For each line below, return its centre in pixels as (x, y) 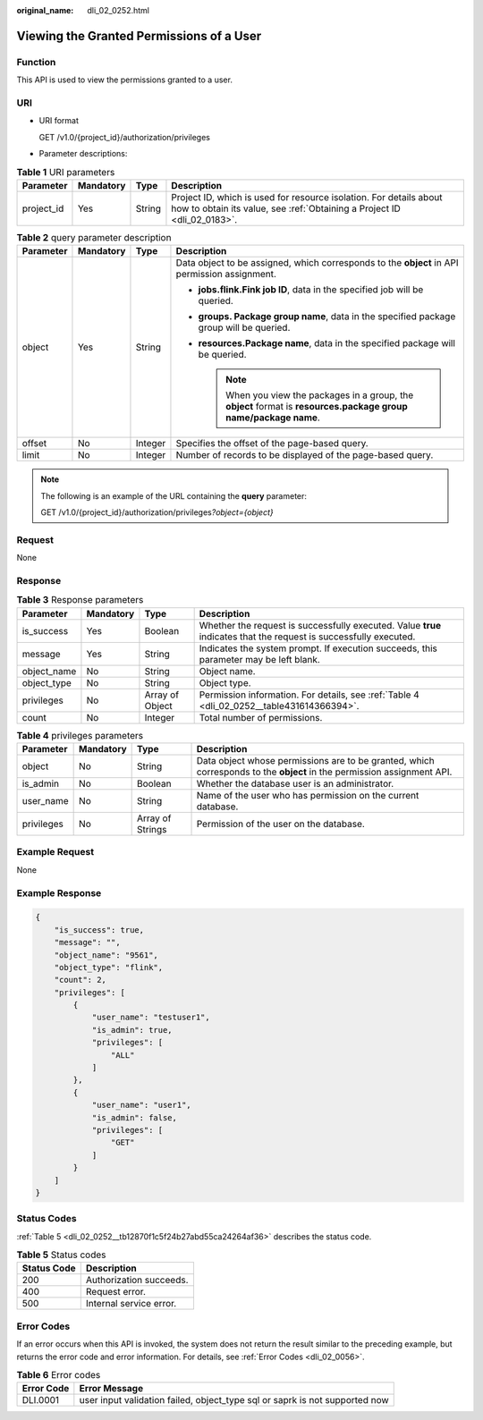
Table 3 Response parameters (80, 600)
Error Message (111, 1389)
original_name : (45, 10)
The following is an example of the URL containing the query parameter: (174, 495)
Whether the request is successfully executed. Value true (320, 625)
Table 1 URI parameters (66, 172)
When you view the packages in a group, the (319, 395)
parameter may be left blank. (260, 659)
